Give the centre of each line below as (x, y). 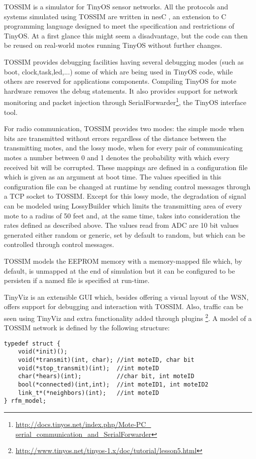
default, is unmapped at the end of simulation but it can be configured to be (120, 270)
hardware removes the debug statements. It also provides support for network (121, 90)
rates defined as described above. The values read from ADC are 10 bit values (121, 225)
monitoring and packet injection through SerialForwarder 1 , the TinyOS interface (125, 101)
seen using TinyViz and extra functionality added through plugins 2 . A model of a (128, 317)
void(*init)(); (43, 352)
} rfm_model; (25, 401)
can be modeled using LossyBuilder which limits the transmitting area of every (123, 205)
